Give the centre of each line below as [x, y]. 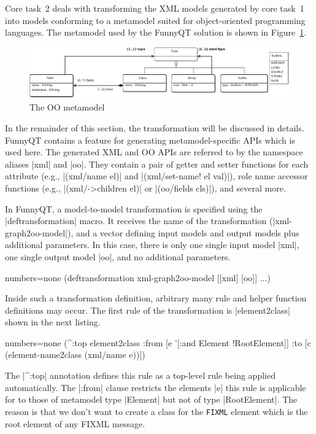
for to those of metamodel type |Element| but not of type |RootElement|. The [151, 399]
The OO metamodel [67, 107]
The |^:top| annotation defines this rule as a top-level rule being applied [140, 375]
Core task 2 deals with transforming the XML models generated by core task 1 [155, 8]
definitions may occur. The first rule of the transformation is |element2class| [148, 310]
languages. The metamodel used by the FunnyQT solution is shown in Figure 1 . [156, 32]
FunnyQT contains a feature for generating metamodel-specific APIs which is [150, 140]
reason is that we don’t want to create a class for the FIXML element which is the [156, 411]
